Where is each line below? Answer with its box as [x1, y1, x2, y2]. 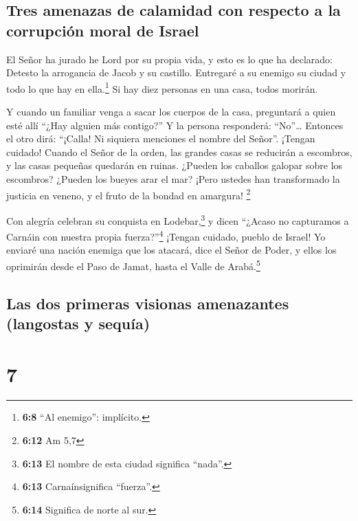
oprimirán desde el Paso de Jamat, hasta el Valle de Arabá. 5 [6, 256, 260, 273]
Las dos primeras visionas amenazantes [6, 292, 289, 313]
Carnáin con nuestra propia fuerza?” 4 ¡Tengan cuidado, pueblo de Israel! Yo [6, 228, 326, 243]
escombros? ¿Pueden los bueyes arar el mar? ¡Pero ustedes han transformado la [6, 172, 340, 186]
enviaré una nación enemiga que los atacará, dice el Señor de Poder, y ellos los [6, 243, 337, 257]
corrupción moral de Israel [6, 19, 199, 41]
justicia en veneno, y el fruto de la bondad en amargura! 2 [6, 186, 251, 202]
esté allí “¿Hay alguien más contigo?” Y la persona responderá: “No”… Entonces [6, 118, 344, 132]
